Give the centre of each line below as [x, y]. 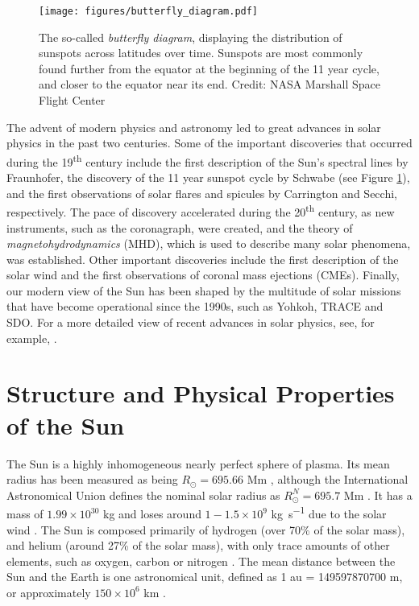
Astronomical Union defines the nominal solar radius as [143, 495]
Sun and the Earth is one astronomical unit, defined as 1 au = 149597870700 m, [205, 577]
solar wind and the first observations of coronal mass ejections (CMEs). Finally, [203, 275]
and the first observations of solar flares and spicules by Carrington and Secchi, [202, 193]
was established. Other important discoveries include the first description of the [203, 259]
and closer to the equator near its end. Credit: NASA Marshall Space [209, 84]
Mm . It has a [378, 495]
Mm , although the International [328, 479]
